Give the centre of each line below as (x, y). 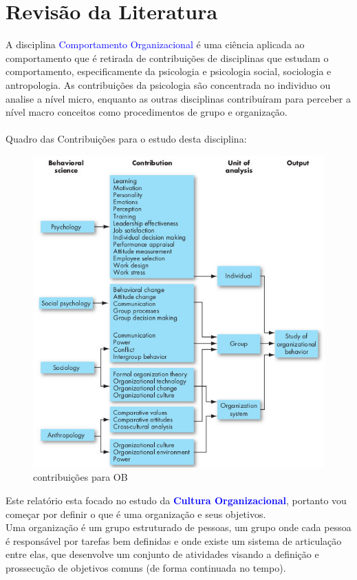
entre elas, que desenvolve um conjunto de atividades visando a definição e (162, 554)
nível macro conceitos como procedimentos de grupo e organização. (147, 112)
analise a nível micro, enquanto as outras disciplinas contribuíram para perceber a (178, 98)
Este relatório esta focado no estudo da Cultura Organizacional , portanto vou (176, 500)
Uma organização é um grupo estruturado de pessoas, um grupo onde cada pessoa (178, 527)
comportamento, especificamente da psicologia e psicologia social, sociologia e (169, 71)
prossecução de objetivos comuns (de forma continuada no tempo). (146, 568)
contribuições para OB (80, 477)
